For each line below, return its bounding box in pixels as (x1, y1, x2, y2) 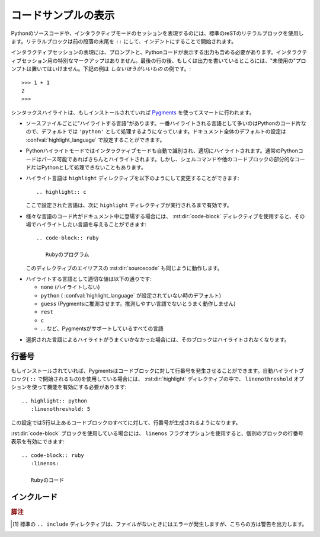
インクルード (11, 492, 58, 502)
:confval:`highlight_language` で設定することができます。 (25, 136, 165, 143)
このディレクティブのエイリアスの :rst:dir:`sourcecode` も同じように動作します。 (25, 264, 223, 271)
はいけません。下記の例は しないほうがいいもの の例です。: (46, 65, 191, 72)
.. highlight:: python (21, 397, 88, 404)
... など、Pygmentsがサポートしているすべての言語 (40, 325, 164, 332)
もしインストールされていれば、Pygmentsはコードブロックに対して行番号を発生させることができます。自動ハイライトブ (11, 367, 305, 374)
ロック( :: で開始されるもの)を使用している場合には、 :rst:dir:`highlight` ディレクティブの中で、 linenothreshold (11, 375, 293, 382)
